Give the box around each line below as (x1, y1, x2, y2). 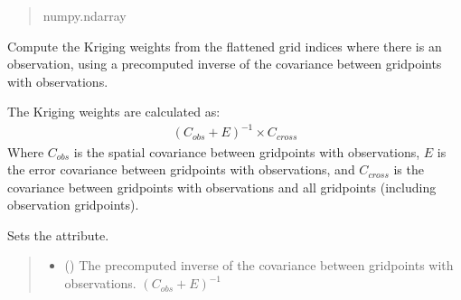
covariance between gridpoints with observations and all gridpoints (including (7, 177, 437, 196)
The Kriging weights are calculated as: (7, 102, 221, 121)
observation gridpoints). (7, 195, 139, 214)
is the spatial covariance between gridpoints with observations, (73, 142, 420, 161)
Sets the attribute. (7, 225, 109, 244)
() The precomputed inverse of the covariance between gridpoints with (64, 256, 454, 275)
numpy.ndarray (42, 6, 127, 24)
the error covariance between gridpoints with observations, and (7, 160, 355, 179)
